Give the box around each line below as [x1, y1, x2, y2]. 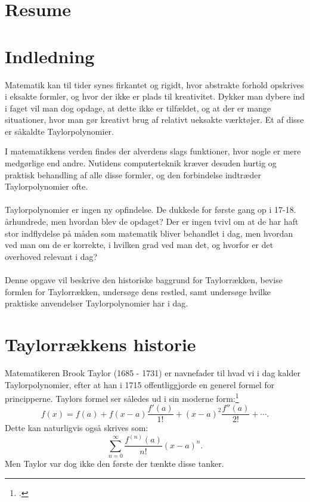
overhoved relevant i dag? [5, 250, 98, 262]
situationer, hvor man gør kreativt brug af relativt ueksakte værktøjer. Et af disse [5, 113, 304, 126]
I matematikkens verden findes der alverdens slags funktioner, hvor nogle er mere [5, 145, 301, 157]
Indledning [5, 44, 95, 68]
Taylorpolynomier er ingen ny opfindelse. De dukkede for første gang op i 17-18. [5, 203, 296, 216]
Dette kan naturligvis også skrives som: [5, 422, 148, 434]
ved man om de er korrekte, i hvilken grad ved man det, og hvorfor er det [5, 238, 274, 251]
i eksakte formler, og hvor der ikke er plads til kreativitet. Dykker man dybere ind [5, 90, 305, 103]
